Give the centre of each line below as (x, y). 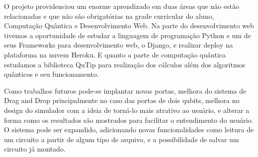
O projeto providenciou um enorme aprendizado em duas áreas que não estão (122, 6)
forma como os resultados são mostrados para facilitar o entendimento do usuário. (129, 120)
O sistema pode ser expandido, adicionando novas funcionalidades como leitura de (129, 130)
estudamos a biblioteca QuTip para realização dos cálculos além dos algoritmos (125, 64)
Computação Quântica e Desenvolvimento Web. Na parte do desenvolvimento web (129, 26)
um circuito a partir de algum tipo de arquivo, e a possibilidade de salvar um (122, 139)
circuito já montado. (35, 149)
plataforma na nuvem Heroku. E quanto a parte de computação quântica (115, 54)
